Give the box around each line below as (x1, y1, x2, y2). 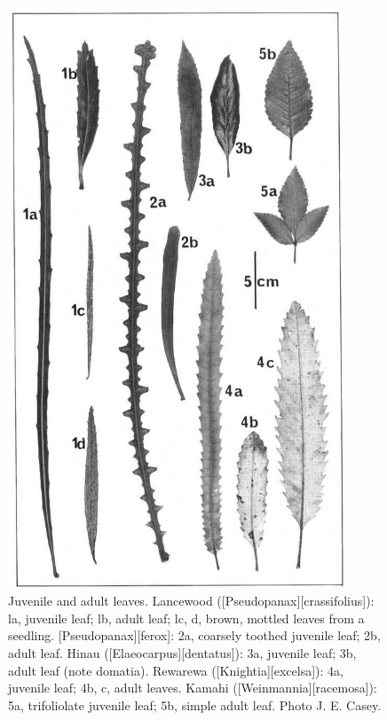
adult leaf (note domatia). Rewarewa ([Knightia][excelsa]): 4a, (8, 661, 344, 679)
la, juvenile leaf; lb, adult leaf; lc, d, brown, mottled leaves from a (8, 608, 365, 627)
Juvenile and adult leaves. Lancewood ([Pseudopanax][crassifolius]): (8, 591, 375, 610)
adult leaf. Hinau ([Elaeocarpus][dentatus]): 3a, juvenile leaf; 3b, (8, 643, 357, 661)
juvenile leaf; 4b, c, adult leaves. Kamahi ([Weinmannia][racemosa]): (8, 678, 377, 697)
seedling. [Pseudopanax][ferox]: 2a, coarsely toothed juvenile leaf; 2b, (8, 626, 381, 645)
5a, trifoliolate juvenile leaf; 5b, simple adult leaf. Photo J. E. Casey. (8, 695, 382, 714)
